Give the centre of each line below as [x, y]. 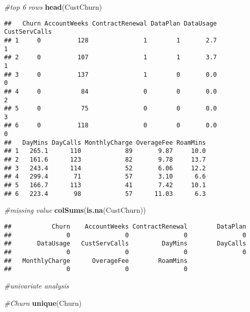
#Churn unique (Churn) [43, 303]
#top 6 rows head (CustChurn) [53, 7]
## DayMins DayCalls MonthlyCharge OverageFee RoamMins [105, 142]
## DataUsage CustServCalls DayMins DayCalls [125, 244]
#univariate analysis [37, 285]
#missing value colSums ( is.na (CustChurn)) [75, 210]
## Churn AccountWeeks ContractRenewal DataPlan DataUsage [111, 23]
